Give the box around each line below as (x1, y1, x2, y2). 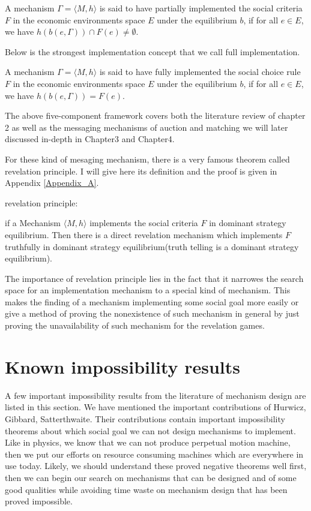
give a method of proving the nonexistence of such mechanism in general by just (5, 307, 300, 320)
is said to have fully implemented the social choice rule (99, 65, 301, 78)
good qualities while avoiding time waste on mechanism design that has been (5, 483, 288, 495)
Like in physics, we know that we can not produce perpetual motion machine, (5, 436, 291, 449)
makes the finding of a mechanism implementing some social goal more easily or (5, 295, 299, 308)
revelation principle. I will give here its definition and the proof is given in (5, 164, 277, 177)
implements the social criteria (89, 217, 198, 229)
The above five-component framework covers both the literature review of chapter (5, 109, 306, 122)
